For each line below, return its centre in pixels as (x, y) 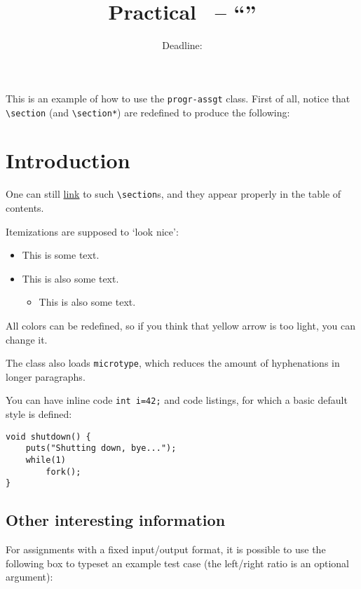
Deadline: (182, 45)
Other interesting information (116, 520)
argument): (29, 577)
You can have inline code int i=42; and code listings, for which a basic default (177, 400)
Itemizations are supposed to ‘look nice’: (92, 231)
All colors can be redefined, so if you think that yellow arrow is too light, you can (180, 325)
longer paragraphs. (46, 376)
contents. (25, 208)
